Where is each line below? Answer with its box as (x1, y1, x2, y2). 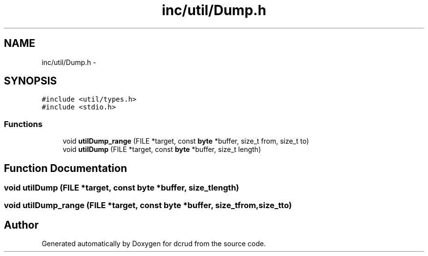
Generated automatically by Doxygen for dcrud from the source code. (42, 239, 266, 248)
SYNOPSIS (4, 75, 57, 87)
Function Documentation (4, 162, 127, 174)
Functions (4, 119, 43, 129)
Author (4, 218, 39, 231)
